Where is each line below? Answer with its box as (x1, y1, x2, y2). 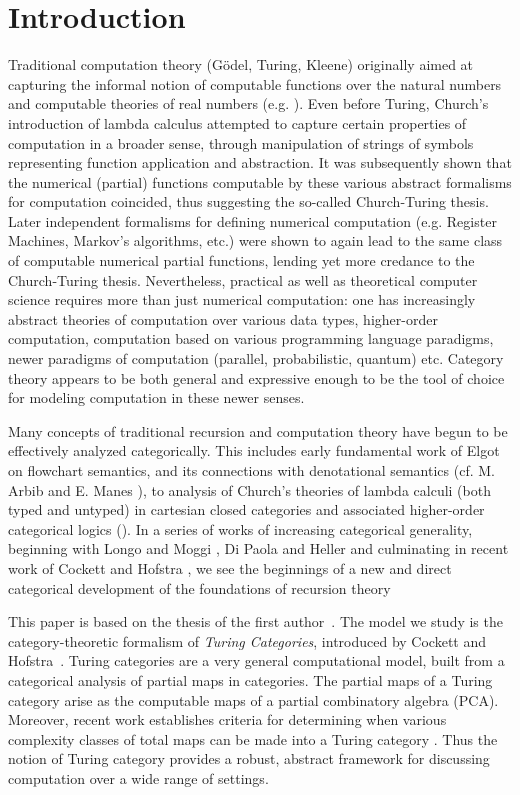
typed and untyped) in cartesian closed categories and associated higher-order (8, 499, 485, 520)
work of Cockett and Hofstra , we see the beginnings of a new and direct (8, 557, 452, 578)
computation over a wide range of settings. (8, 767, 269, 788)
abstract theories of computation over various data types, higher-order (8, 308, 438, 329)
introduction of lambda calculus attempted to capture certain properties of (8, 112, 467, 133)
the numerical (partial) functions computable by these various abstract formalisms (8, 171, 512, 192)
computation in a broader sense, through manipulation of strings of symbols (8, 132, 474, 153)
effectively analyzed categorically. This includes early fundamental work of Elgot (8, 440, 500, 461)
